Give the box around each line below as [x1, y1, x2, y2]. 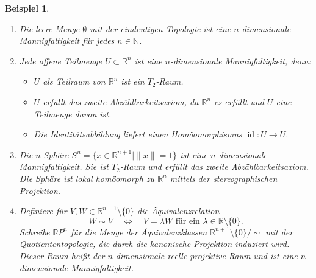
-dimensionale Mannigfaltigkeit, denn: [170, 54, 311, 67]
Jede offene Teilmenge [19, 54, 102, 67]
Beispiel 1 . [5, 2, 49, 14]
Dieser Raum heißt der [19, 249, 105, 262]
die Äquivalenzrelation [137, 204, 220, 217]
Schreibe [19, 225, 50, 238]
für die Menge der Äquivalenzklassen [71, 225, 207, 238]
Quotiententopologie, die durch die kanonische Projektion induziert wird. [19, 237, 290, 250]
